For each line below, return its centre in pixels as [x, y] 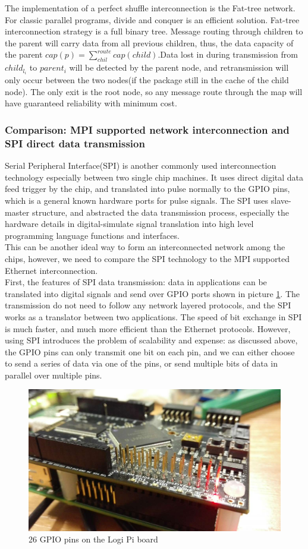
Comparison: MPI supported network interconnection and [147, 129]
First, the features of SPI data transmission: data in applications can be [136, 282]
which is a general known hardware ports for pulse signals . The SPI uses [137, 200]
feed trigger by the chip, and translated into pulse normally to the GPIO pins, [147, 189]
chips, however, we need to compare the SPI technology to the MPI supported [147, 258]
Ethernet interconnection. [51, 270]
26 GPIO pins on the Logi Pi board [93, 539]
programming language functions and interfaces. [92, 235]
